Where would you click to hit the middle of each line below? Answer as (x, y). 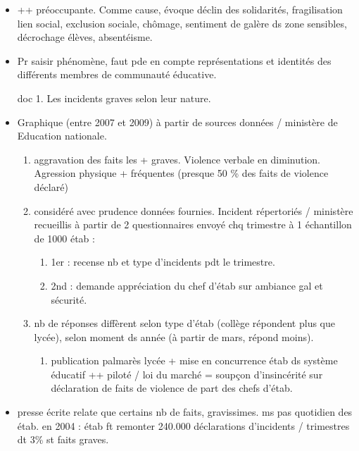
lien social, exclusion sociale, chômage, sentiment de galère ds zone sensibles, (182, 23)
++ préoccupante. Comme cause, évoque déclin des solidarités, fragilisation (180, 9)
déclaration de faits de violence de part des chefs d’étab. (172, 388)
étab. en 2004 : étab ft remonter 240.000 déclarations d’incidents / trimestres (183, 425)
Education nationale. (62, 136)
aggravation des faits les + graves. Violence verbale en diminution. (177, 159)
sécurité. (69, 299)
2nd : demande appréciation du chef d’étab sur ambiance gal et (187, 285)
